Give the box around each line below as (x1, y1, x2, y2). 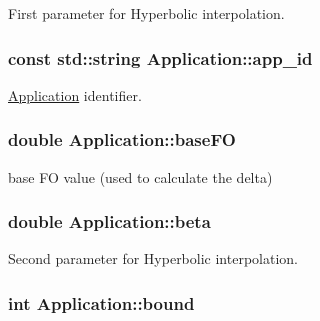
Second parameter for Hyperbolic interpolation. (8, 248, 298, 269)
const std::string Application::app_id (8, 45, 313, 70)
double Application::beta (8, 209, 211, 234)
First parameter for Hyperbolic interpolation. (8, 3, 285, 23)
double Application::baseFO (8, 127, 236, 152)
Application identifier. (8, 84, 142, 105)
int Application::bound (8, 290, 195, 315)
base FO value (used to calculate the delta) (8, 166, 273, 187)
